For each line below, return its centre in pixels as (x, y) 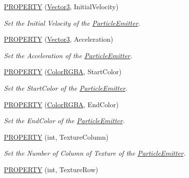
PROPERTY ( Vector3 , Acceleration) (59, 39)
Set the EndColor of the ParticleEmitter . (64, 121)
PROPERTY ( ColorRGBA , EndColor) (61, 104)
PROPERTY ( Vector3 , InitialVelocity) (61, 6)
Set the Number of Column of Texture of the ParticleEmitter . (95, 153)
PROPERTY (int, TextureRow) (51, 169)
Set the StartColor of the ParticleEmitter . (66, 88)
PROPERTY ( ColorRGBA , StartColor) (63, 72)
